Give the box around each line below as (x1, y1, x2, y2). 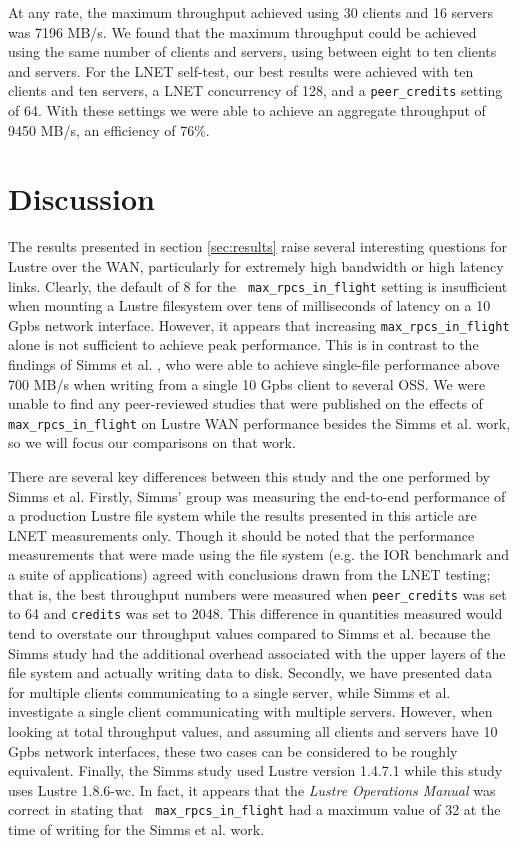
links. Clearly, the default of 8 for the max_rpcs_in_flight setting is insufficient (8, 275, 508, 296)
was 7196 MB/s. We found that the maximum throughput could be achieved (8, 21, 477, 42)
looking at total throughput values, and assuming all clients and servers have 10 (8, 720, 498, 741)
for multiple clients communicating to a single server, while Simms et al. (8, 681, 451, 702)
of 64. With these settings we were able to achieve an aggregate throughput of (8, 100, 486, 121)
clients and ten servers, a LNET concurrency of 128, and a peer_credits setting (8, 80, 503, 101)
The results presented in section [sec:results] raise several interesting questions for (8, 236, 507, 257)
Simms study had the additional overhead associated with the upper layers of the (8, 642, 506, 663)
